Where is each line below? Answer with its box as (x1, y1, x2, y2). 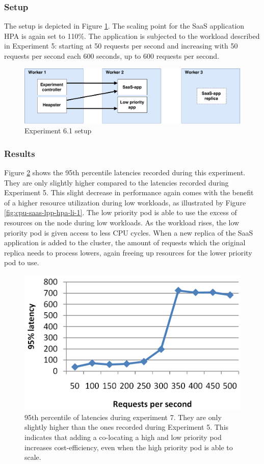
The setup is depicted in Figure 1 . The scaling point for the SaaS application (4, 20, 245, 31)
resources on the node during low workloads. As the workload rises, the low (4, 217, 240, 228)
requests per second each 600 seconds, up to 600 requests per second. (4, 51, 219, 61)
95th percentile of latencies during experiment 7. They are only (24, 411, 222, 422)
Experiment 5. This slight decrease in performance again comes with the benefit (4, 187, 254, 198)
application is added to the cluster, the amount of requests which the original (4, 237, 246, 248)
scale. (24, 452, 41, 462)
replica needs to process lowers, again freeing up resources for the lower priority (4, 247, 252, 258)
